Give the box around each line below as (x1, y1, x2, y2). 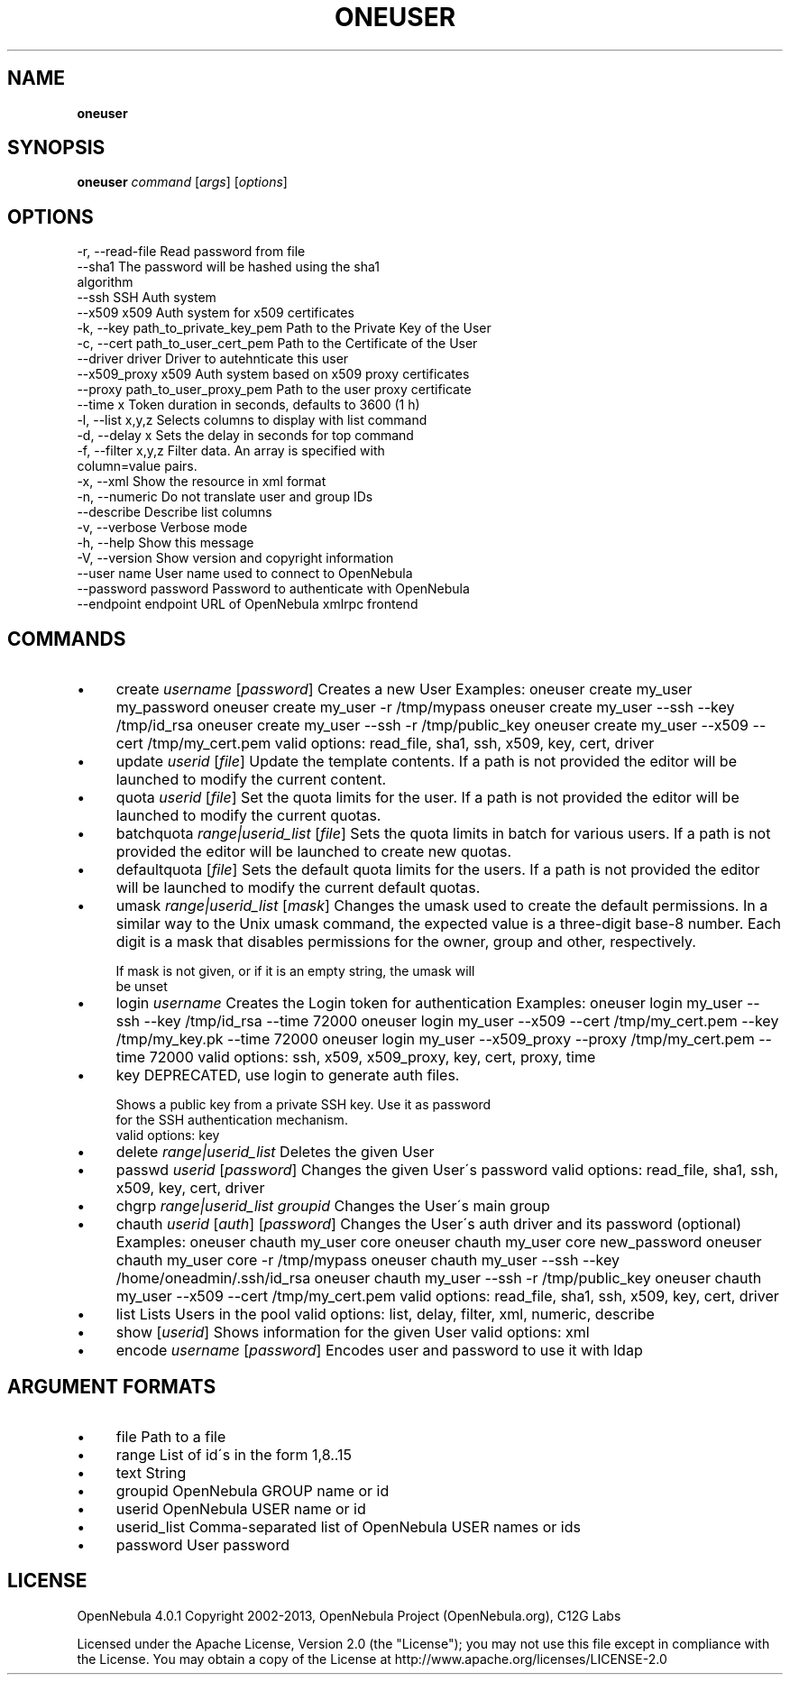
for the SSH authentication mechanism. (115, 1112, 348, 1128)
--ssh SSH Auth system (77, 290, 216, 306)
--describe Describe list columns (77, 504, 272, 520)
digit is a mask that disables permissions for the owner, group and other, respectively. (115, 933, 696, 951)
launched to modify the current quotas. (115, 806, 381, 825)
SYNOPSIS (7, 136, 106, 160)
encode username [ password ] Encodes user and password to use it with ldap (115, 1341, 643, 1360)
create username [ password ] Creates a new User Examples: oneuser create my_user (115, 680, 693, 699)
